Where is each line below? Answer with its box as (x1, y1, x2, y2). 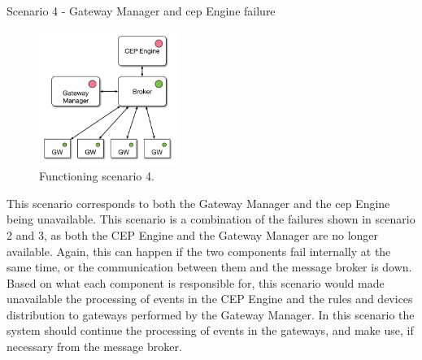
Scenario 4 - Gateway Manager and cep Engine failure (7, 2, 276, 19)
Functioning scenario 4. (39, 167, 154, 184)
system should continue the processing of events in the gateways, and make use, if (7, 322, 414, 339)
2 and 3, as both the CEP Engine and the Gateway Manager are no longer (7, 226, 379, 243)
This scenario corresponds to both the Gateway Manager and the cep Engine (7, 194, 390, 211)
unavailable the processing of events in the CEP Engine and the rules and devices (7, 290, 413, 307)
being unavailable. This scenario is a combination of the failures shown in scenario (7, 210, 415, 228)
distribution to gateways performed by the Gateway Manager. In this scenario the (7, 306, 415, 323)
